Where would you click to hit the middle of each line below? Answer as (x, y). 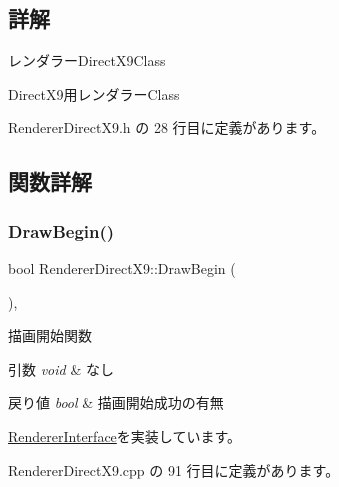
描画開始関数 (50, 335)
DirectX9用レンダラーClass (94, 93)
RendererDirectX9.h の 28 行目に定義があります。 (167, 127)
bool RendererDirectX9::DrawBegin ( (122, 267)
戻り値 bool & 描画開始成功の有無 (116, 402)
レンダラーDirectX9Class (87, 60)
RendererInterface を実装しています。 (124, 435)
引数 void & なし (61, 368)
